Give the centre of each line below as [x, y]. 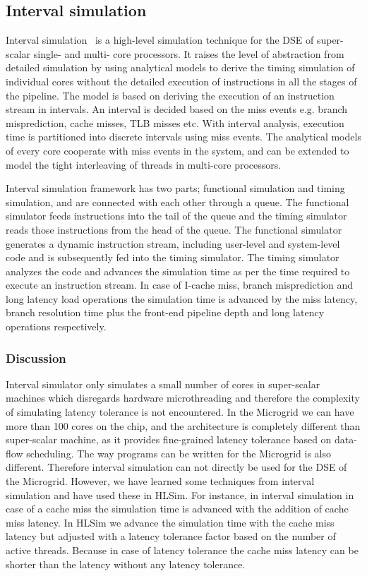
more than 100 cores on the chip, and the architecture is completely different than [183, 425]
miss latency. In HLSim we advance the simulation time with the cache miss [170, 522]
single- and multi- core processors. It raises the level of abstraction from [189, 53]
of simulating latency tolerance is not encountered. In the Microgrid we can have [180, 412]
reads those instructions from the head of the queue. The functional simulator [174, 229]
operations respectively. [56, 326]
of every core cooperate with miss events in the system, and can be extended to [178, 150]
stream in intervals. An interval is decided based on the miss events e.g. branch [177, 109]
